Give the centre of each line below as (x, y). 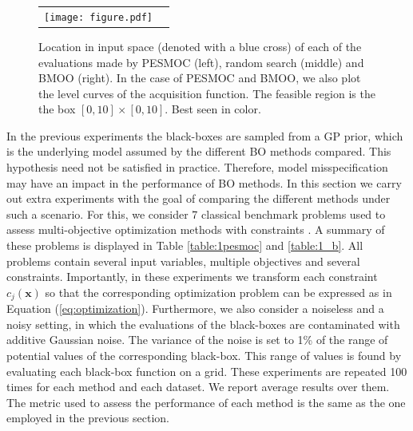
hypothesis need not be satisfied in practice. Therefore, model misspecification (197, 167)
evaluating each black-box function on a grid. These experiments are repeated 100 (207, 371)
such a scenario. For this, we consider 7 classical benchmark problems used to (196, 214)
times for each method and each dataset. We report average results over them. (198, 387)
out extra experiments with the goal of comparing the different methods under (199, 198)
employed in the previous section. (88, 418)
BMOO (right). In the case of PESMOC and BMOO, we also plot (200, 78)
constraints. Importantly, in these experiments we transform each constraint (192, 277)
